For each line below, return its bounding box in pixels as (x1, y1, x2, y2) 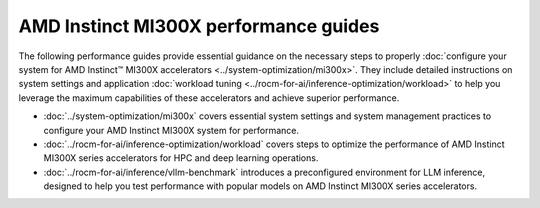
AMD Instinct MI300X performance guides (18, 15, 380, 37)
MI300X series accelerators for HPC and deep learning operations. (43, 152, 319, 164)
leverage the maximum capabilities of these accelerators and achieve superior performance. (18, 91, 400, 104)
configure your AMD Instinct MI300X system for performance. (43, 124, 300, 136)
